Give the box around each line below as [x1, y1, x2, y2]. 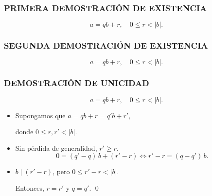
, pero [53, 166, 70, 177]
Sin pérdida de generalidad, [15, 143, 97, 153]
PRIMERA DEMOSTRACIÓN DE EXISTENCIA [4, 1, 207, 14]
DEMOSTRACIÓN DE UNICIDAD [4, 77, 149, 89]
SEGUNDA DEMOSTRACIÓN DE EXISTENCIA [4, 39, 208, 52]
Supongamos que [15, 110, 66, 120]
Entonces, [15, 183, 44, 193]
